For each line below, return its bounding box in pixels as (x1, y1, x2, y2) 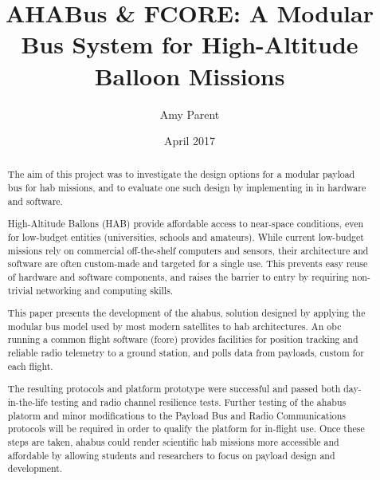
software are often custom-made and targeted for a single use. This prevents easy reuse (7, 257, 368, 270)
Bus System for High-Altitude (21, 28, 358, 61)
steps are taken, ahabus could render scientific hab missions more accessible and (7, 435, 339, 448)
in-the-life (7, 395, 48, 408)
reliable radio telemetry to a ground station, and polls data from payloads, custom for (7, 346, 364, 360)
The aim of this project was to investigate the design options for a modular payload (7, 167, 355, 181)
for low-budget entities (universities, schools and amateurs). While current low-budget (7, 230, 364, 243)
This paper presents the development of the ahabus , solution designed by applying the (7, 306, 366, 320)
